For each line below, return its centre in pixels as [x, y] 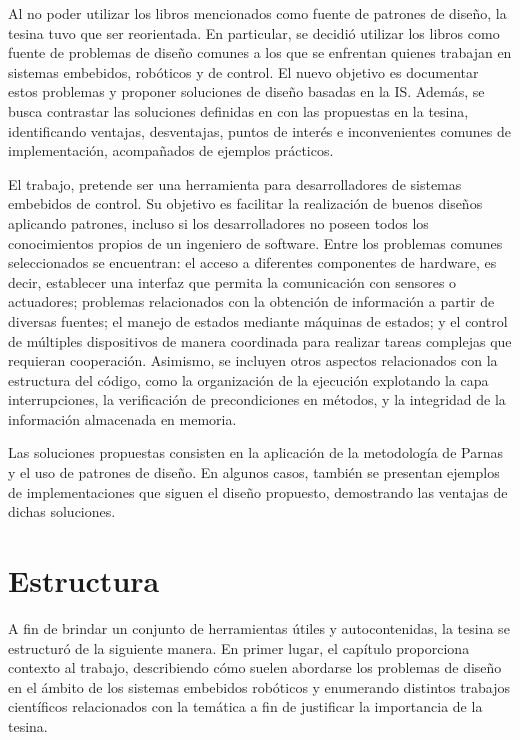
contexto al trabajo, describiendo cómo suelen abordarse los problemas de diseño [255, 667]
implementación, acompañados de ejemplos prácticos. [171, 150]
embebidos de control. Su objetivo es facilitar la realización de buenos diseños [245, 203]
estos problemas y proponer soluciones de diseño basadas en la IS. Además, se [246, 91]
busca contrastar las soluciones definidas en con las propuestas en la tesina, [238, 110]
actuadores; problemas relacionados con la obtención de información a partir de [251, 301]
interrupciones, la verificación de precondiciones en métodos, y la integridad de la [257, 399]
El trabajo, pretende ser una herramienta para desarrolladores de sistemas [235, 183]
